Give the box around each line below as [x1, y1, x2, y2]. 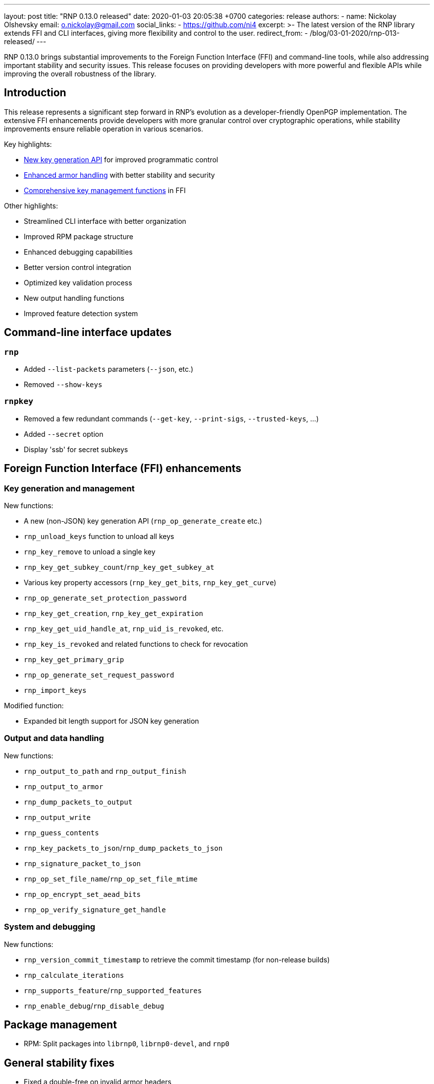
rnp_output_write [24, 813, 91, 821]
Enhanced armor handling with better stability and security [24, 170, 215, 179]
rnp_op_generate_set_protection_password [24, 594, 187, 603]
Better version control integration [24, 263, 131, 271]
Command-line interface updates [4, 326, 172, 339]
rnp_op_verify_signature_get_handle [24, 905, 166, 914]
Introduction [4, 86, 66, 99]
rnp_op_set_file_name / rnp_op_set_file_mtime [24, 874, 198, 883]
